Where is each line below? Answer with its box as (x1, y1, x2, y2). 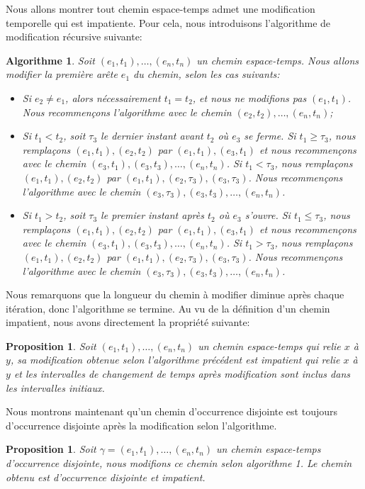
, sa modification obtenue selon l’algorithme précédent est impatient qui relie (10, 352, 340, 367)
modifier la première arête (6, 67, 118, 81)
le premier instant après (101, 208, 204, 223)
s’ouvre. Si (245, 208, 291, 223)
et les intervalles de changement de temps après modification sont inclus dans (13, 366, 350, 381)
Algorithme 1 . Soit (6, 52, 95, 67)
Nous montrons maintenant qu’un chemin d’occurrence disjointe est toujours (6, 404, 338, 419)
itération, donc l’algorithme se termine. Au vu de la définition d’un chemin (6, 300, 330, 315)
